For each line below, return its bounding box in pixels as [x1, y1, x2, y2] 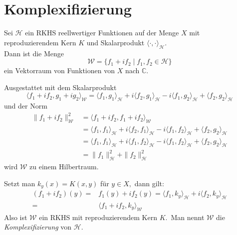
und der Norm [4, 101, 47, 111]
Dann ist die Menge [4, 48, 64, 58]
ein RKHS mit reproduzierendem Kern [39, 212, 157, 222]
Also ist [4, 212, 27, 222]
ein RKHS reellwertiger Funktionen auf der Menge [25, 27, 179, 38]
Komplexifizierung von [4, 222, 72, 232]
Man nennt [171, 212, 205, 222]
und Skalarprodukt [86, 37, 145, 47]
